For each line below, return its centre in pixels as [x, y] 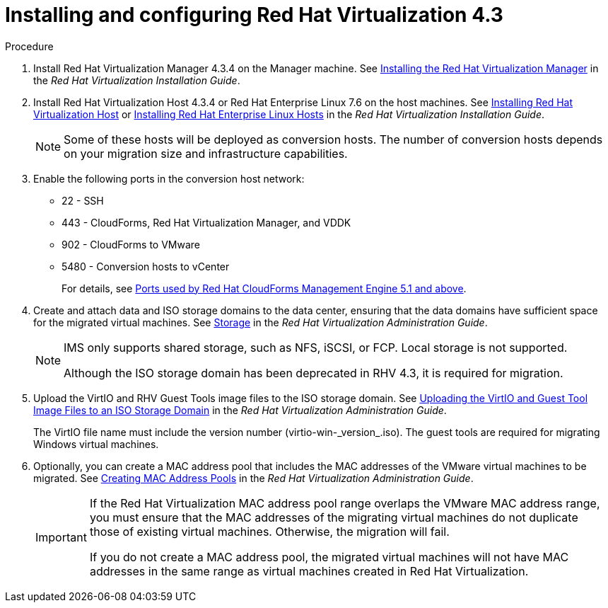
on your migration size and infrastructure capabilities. [206, 153]
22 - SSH [83, 200]
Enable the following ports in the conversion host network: [169, 178]
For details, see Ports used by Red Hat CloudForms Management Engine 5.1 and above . [264, 288]
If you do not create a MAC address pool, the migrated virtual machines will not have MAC [329, 557]
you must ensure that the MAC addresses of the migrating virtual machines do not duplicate [334, 517]
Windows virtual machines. [96, 444]
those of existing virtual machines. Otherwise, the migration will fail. [269, 531]
